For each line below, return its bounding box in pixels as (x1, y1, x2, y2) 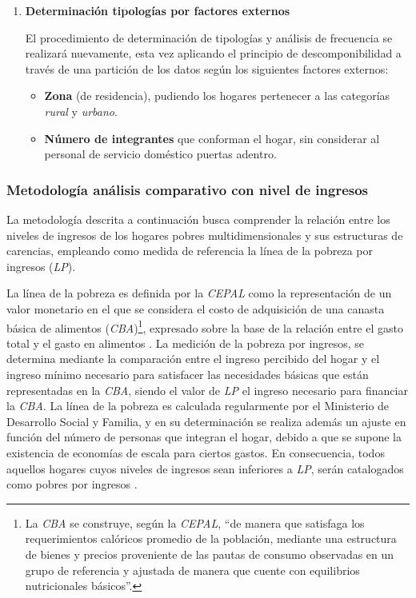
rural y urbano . (44, 102, 118, 119)
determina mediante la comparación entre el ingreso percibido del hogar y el (6, 350, 380, 367)
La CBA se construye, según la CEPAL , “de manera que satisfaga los (25, 514, 365, 531)
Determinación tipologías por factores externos (25, 2, 290, 18)
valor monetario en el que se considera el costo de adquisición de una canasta (6, 300, 385, 317)
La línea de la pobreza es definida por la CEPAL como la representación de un (6, 285, 392, 301)
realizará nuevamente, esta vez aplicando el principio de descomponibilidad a (25, 45, 402, 62)
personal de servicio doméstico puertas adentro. (44, 146, 277, 162)
